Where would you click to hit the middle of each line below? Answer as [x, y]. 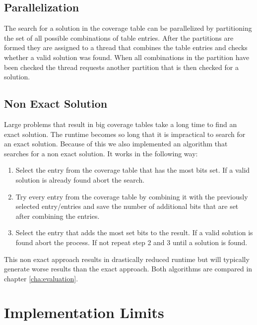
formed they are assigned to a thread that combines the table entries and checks [126, 47]
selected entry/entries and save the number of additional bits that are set [127, 206]
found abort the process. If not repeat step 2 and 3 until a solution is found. [131, 242]
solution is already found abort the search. [80, 179]
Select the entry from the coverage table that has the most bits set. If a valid [133, 170]
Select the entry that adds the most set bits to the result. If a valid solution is [134, 232]
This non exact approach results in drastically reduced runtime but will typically [127, 259]
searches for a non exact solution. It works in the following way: [101, 153]
